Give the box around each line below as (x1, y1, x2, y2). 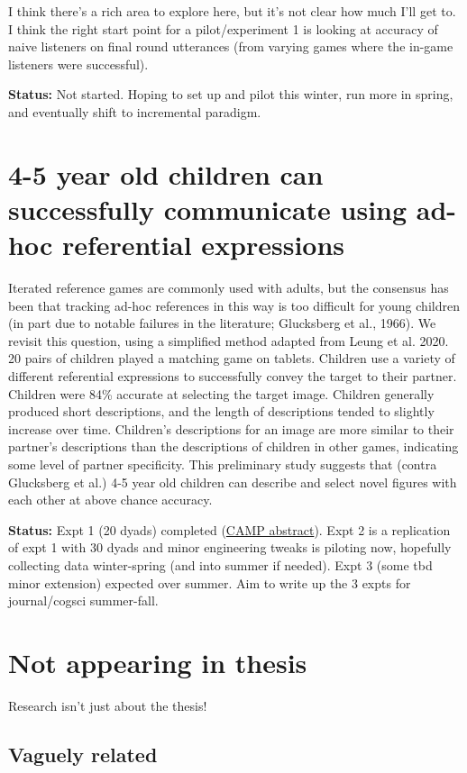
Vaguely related (8, 740, 158, 768)
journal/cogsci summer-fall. (8, 591, 159, 610)
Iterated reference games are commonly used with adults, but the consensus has (8, 278, 449, 297)
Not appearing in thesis (8, 643, 307, 680)
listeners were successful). (8, 54, 149, 73)
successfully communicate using (8, 190, 407, 227)
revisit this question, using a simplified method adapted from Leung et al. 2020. (8, 331, 449, 350)
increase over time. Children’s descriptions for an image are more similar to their (8, 419, 454, 438)
